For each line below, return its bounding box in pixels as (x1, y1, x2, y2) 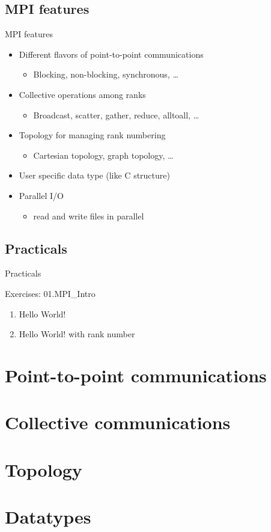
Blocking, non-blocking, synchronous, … (33, 68, 178, 81)
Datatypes (5, 504, 91, 529)
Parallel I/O (19, 189, 64, 201)
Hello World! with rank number (19, 328, 135, 340)
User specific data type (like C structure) (19, 169, 170, 182)
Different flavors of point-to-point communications (19, 47, 204, 60)
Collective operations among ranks (19, 88, 146, 100)
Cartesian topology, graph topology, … (33, 148, 174, 161)
